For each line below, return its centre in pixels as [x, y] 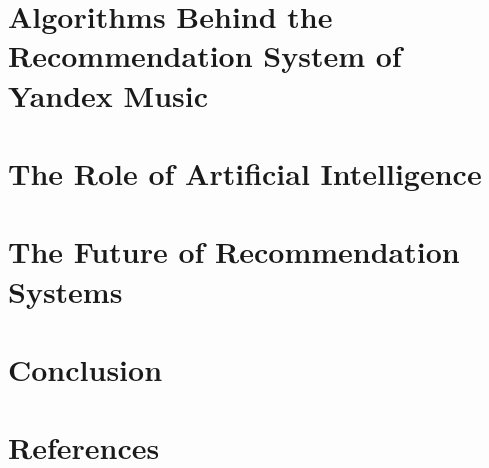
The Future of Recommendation [234, 251]
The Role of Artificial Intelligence [245, 172]
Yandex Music [108, 94]
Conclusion [85, 368]
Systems [65, 290]
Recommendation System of [205, 55]
